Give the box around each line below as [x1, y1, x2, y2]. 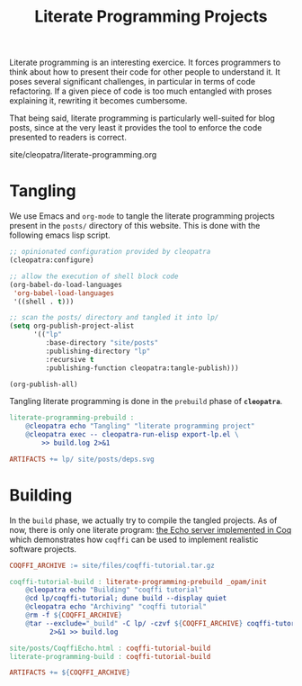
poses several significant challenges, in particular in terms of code [9, 77, 256, 87]
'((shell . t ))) [13, 297, 75, 306]
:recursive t [45, 355, 94, 364]
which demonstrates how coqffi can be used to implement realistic [9, 534, 259, 545]
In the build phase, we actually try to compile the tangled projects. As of [9, 515, 278, 526]
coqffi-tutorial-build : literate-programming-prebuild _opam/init [9, 577, 268, 586]
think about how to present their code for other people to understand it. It [9, 67, 280, 77]
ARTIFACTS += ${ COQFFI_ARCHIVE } [9, 668, 130, 677]
